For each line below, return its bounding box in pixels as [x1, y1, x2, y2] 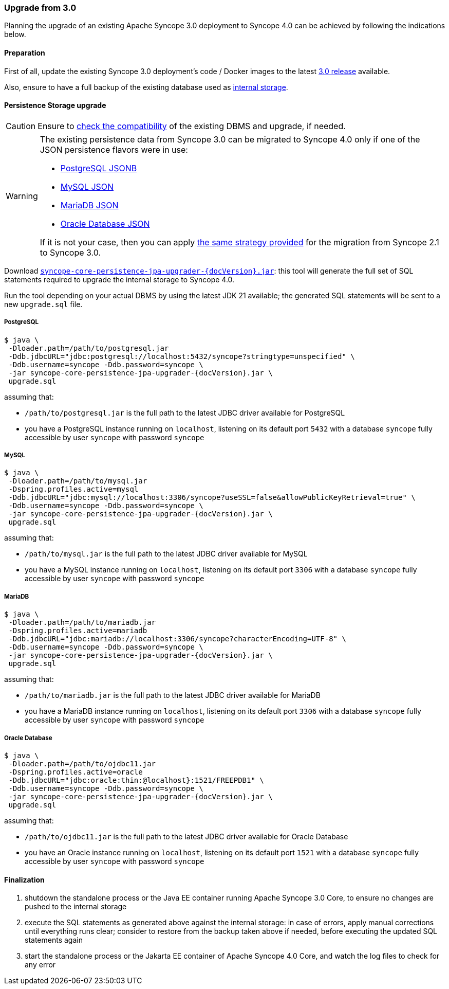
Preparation [4, 48, 45, 57]
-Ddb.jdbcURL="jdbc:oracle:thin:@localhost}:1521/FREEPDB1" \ [8, 776, 264, 784]
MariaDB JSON [60, 200, 119, 210]
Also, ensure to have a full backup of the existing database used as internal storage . [4, 82, 288, 92]
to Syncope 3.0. [40, 247, 101, 258]
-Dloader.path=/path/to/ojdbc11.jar [8, 759, 156, 768]
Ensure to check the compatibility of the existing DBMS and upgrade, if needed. [38, 120, 346, 131]
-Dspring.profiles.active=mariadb [8, 626, 147, 635]
